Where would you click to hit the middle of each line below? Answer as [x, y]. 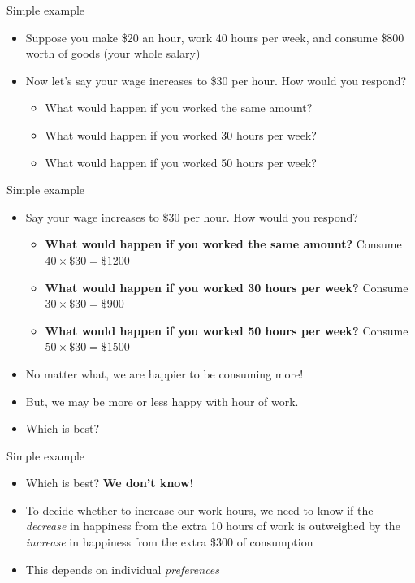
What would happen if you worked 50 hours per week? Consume [227, 330]
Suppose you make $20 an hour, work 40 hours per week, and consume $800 [215, 37]
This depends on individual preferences [123, 569]
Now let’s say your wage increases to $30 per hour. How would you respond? [216, 80]
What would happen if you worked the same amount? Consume [223, 244]
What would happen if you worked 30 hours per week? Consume [227, 287]
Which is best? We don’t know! [110, 483]
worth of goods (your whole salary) [113, 53]
